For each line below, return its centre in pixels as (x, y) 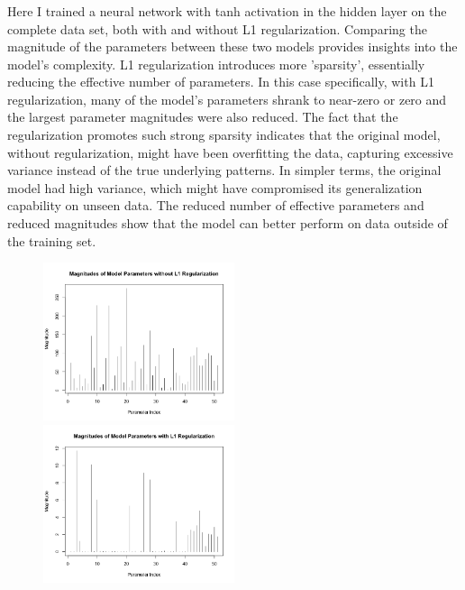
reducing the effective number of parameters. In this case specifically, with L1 (221, 82)
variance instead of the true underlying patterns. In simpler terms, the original (224, 170)
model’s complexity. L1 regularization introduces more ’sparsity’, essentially (216, 64)
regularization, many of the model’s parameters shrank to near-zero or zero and (227, 99)
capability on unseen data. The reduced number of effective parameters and (216, 205)
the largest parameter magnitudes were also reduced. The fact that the (203, 117)
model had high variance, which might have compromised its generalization (215, 187)
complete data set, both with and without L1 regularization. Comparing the (217, 28)
